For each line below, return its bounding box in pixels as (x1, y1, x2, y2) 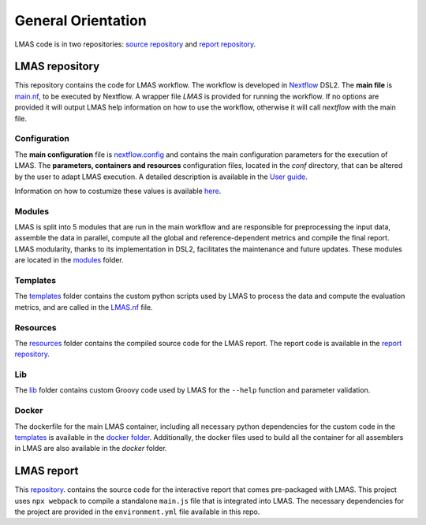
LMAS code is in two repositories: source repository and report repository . (14, 39, 256, 49)
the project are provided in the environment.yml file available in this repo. (14, 507, 260, 516)
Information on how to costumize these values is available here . (14, 186, 222, 195)
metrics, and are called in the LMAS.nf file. (14, 302, 153, 311)
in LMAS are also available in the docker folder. (14, 444, 167, 453)
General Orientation (14, 12, 148, 29)
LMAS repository (14, 60, 100, 73)
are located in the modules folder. (14, 255, 124, 265)
